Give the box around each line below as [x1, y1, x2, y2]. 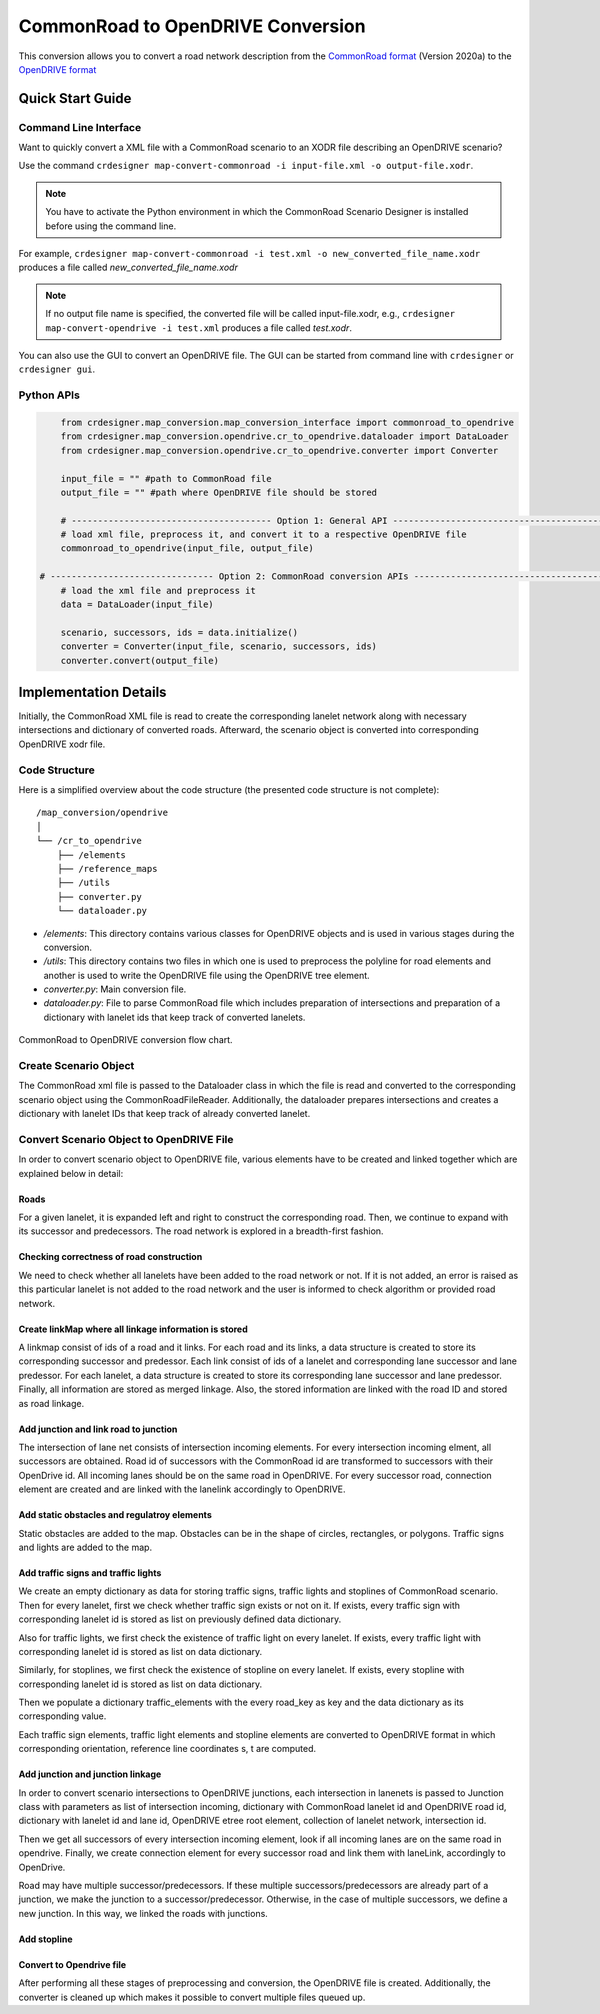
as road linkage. [18, 1397, 85, 1409]
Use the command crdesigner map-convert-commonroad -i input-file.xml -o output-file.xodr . [18, 160, 474, 172]
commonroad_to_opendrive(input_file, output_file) [60, 543, 314, 554]
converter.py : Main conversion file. [43, 983, 187, 995]
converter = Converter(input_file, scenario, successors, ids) [60, 641, 378, 652]
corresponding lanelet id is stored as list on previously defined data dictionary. [18, 1613, 342, 1625]
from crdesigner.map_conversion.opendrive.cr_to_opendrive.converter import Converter [60, 445, 499, 456]
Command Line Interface [18, 120, 142, 134]
